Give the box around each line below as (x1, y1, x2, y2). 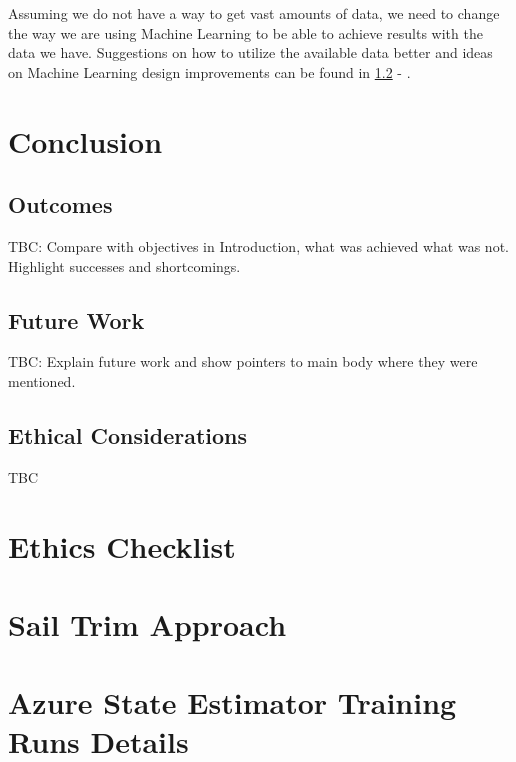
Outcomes (8, 189, 113, 220)
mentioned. (8, 370, 76, 391)
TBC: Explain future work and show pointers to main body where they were (8, 351, 478, 372)
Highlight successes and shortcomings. (8, 255, 241, 276)
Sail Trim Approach (8, 603, 287, 644)
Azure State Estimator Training (8, 682, 457, 723)
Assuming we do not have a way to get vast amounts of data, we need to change (8, 3, 500, 23)
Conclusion (8, 120, 163, 161)
